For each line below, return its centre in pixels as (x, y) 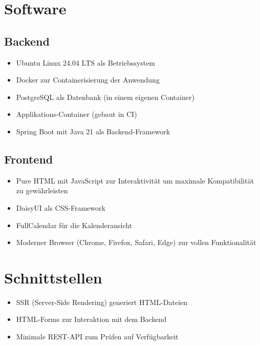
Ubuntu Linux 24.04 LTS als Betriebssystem (86, 62)
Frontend (29, 159)
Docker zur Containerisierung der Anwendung (88, 80)
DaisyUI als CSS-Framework (61, 207)
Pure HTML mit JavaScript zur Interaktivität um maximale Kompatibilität (135, 180)
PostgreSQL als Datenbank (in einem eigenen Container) (105, 97)
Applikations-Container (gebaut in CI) (77, 114)
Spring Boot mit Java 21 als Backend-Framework (93, 131)
